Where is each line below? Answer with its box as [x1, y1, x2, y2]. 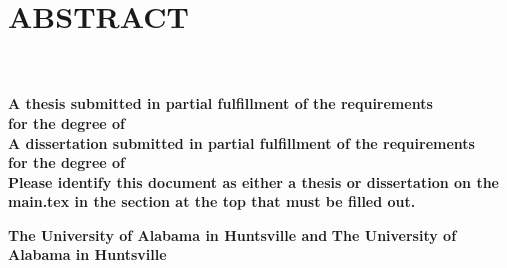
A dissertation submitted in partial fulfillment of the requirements [8, 132, 475, 153]
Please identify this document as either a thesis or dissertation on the [8, 171, 499, 192]
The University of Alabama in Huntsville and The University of [8, 224, 457, 245]
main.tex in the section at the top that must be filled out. [8, 191, 416, 212]
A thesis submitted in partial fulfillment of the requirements [8, 93, 433, 114]
